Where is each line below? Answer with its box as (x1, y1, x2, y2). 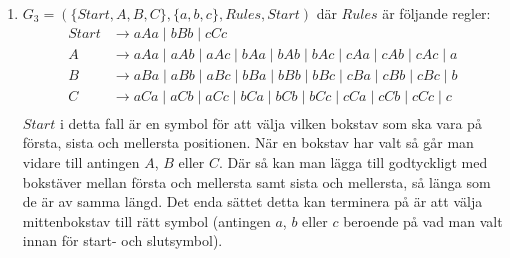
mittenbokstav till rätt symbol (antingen (22, 210, 271, 231)
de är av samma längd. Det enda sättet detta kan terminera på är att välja (22, 191, 483, 212)
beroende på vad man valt (343, 210, 503, 231)
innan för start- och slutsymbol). (22, 230, 223, 251)
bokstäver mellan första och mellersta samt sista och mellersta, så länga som (22, 171, 491, 192)
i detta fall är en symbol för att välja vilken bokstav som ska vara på (59, 112, 482, 133)
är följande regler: (382, 3, 491, 23)
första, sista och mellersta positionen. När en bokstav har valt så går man (22, 132, 474, 153)
